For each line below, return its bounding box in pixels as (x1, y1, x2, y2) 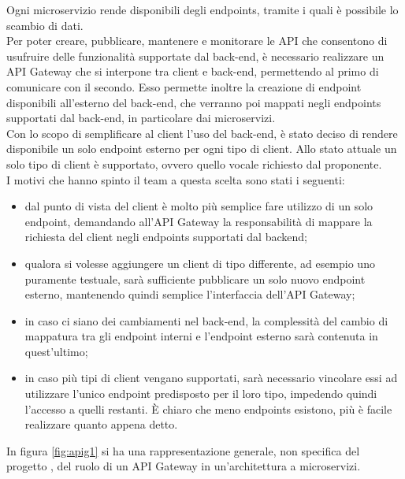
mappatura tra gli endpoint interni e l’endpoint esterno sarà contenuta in (24, 328, 378, 344)
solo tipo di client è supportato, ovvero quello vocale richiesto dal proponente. (6, 155, 382, 172)
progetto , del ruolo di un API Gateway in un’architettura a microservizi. (6, 458, 361, 474)
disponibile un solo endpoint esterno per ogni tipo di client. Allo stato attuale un (6, 140, 397, 157)
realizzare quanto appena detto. (24, 416, 178, 433)
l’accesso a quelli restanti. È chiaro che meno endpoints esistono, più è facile (24, 400, 392, 417)
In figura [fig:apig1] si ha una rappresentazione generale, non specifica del (6, 442, 360, 459)
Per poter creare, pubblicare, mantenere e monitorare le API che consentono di (6, 32, 388, 49)
